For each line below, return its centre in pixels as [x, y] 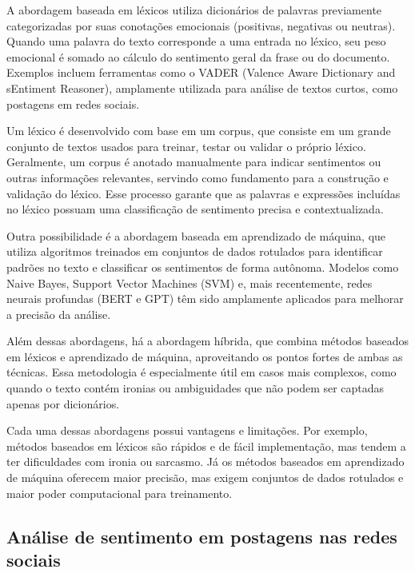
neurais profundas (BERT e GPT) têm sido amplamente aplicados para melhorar [205, 298]
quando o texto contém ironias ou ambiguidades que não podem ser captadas [196, 388]
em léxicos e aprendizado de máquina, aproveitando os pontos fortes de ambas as [205, 356]
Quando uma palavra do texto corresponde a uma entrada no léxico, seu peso [196, 41]
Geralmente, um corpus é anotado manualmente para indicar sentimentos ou [194, 162]
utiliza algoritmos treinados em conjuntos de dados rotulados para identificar [195, 251]
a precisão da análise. [59, 314]
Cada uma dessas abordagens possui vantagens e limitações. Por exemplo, [187, 430]
